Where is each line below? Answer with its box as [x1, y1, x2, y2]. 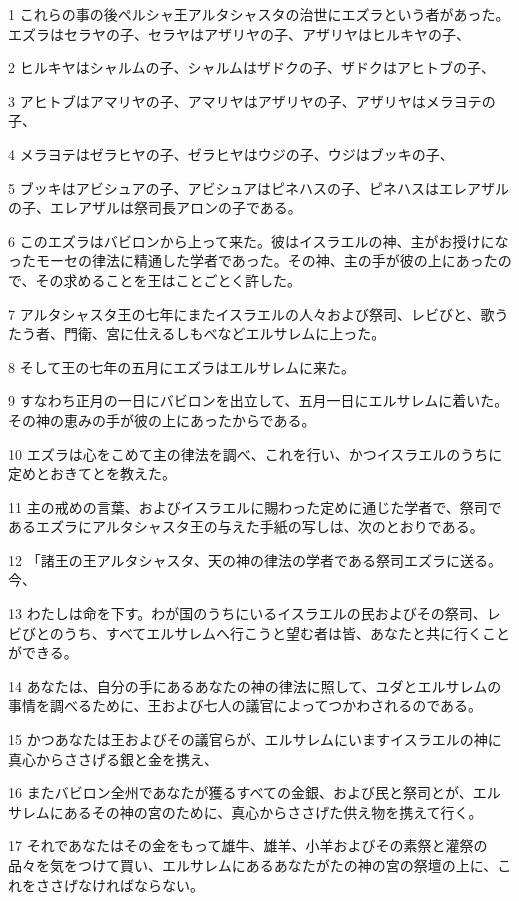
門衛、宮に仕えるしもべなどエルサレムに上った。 [63, 323, 386, 344]
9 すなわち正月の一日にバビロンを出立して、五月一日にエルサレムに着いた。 [8, 390, 509, 411]
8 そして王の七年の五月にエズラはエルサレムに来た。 [8, 356, 355, 377]
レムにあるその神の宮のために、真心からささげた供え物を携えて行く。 [21, 801, 483, 822]
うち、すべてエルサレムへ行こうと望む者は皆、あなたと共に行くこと [63, 622, 511, 643]
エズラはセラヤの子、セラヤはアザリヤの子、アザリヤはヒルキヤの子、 [8, 23, 470, 44]
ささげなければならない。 [35, 874, 204, 895]
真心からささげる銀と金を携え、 [8, 748, 218, 769]
